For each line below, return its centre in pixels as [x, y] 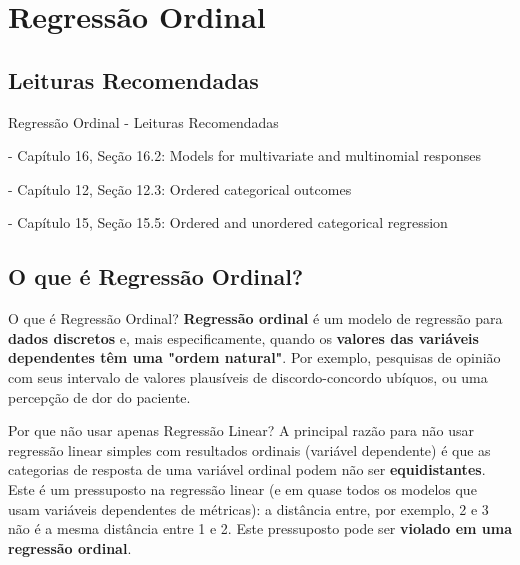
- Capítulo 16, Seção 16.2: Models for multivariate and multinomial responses [244, 155]
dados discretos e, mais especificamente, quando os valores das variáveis [243, 337]
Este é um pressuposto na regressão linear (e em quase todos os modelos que [242, 488]
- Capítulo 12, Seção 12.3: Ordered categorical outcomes [180, 188]
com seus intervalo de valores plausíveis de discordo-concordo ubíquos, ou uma [248, 376]
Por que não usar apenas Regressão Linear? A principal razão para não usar [241, 430]
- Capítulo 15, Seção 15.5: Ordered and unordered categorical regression [228, 222]
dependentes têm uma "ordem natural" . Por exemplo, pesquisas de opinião [254, 357]
